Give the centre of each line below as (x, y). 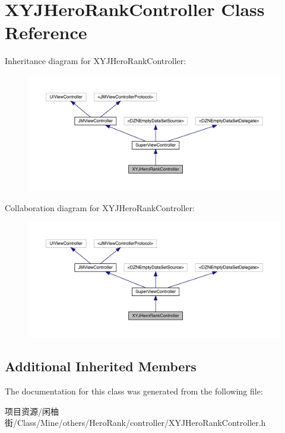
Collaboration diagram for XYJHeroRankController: (100, 207)
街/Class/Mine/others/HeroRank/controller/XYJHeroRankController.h (135, 423)
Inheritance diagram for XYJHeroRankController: (96, 61)
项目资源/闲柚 (32, 411)
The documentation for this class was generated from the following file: (134, 391)
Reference (46, 32)
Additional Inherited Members (101, 366)
